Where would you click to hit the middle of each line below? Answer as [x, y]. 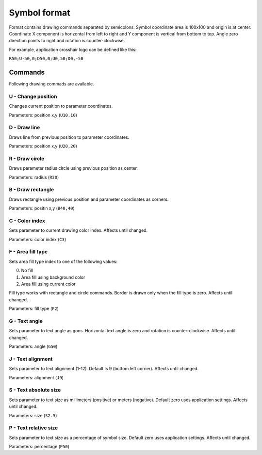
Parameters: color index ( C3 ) [38, 239]
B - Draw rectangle [32, 190]
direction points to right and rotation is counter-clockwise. [67, 41]
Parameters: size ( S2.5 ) [33, 415]
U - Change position [33, 96]
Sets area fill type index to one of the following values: [63, 261]
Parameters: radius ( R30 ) [34, 177]
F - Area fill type [28, 252]
